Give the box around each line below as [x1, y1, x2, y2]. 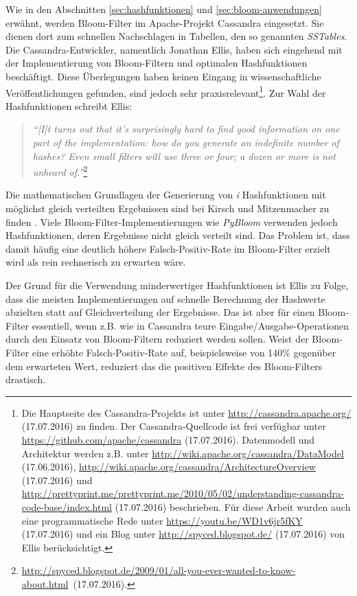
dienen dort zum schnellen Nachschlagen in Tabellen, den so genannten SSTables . [5, 29, 347, 43]
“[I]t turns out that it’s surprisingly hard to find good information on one [32, 122, 340, 136]
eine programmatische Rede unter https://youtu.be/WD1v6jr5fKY [21, 513, 303, 527]
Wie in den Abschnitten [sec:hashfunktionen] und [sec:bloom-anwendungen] [5, 2, 322, 16]
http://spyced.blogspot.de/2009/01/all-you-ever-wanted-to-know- [21, 563, 296, 577]
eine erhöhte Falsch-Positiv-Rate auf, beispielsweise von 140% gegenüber [32, 345, 336, 359]
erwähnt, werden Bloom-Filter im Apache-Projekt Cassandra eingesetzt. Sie [5, 15, 324, 30]
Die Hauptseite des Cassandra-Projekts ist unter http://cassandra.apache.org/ [21, 405, 352, 420]
